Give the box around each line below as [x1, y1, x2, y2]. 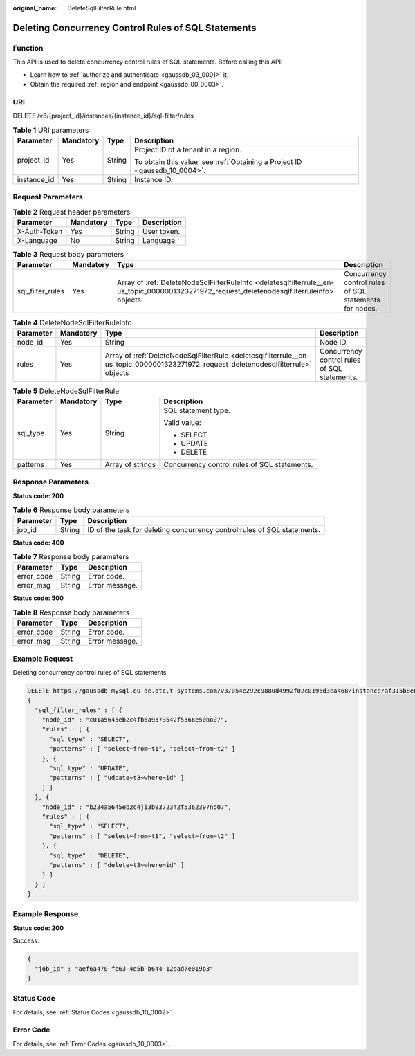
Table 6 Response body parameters [12, 505, 130, 515]
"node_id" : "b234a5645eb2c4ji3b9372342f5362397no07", [41, 803, 232, 811]
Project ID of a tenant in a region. [133, 145, 242, 154]
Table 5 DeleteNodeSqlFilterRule [12, 386, 120, 396]
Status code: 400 [12, 538, 64, 547]
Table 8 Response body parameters [12, 608, 130, 617]
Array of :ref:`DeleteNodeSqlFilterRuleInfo [116, 277, 253, 287]
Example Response [12, 909, 79, 919]
